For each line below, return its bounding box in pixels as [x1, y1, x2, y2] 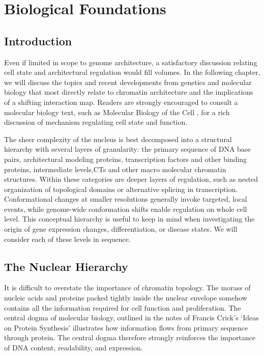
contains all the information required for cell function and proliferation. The [4, 302, 241, 313]
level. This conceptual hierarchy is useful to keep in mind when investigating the [4, 213, 255, 224]
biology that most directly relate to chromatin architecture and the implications [4, 87, 253, 97]
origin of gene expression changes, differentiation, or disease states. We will [4, 224, 238, 234]
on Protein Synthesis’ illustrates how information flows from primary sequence [4, 322, 248, 333]
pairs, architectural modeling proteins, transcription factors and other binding [4, 153, 247, 164]
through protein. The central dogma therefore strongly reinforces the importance [4, 332, 256, 343]
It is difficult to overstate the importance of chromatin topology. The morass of [4, 282, 251, 293]
